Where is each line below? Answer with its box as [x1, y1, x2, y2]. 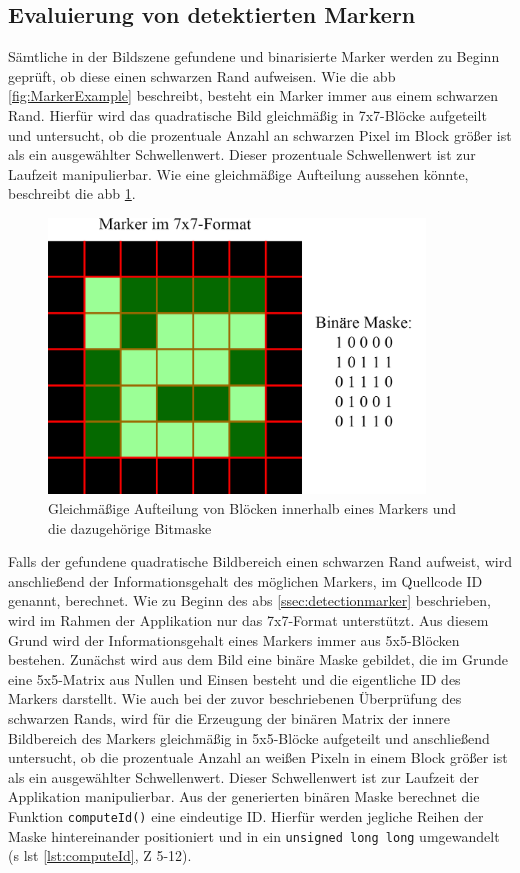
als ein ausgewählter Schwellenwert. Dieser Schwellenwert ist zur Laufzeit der [8, 766, 480, 787]
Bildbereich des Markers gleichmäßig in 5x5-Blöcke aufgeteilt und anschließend [8, 727, 490, 748]
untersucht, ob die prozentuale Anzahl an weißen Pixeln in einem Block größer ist [8, 747, 508, 768]
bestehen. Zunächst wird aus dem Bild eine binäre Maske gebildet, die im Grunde [8, 649, 509, 670]
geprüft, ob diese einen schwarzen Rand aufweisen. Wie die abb [8, 65, 396, 86]
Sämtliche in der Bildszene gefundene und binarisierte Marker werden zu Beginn [8, 46, 500, 67]
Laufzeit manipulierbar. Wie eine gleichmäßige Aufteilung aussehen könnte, [8, 163, 469, 184]
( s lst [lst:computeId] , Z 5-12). [8, 845, 192, 866]
